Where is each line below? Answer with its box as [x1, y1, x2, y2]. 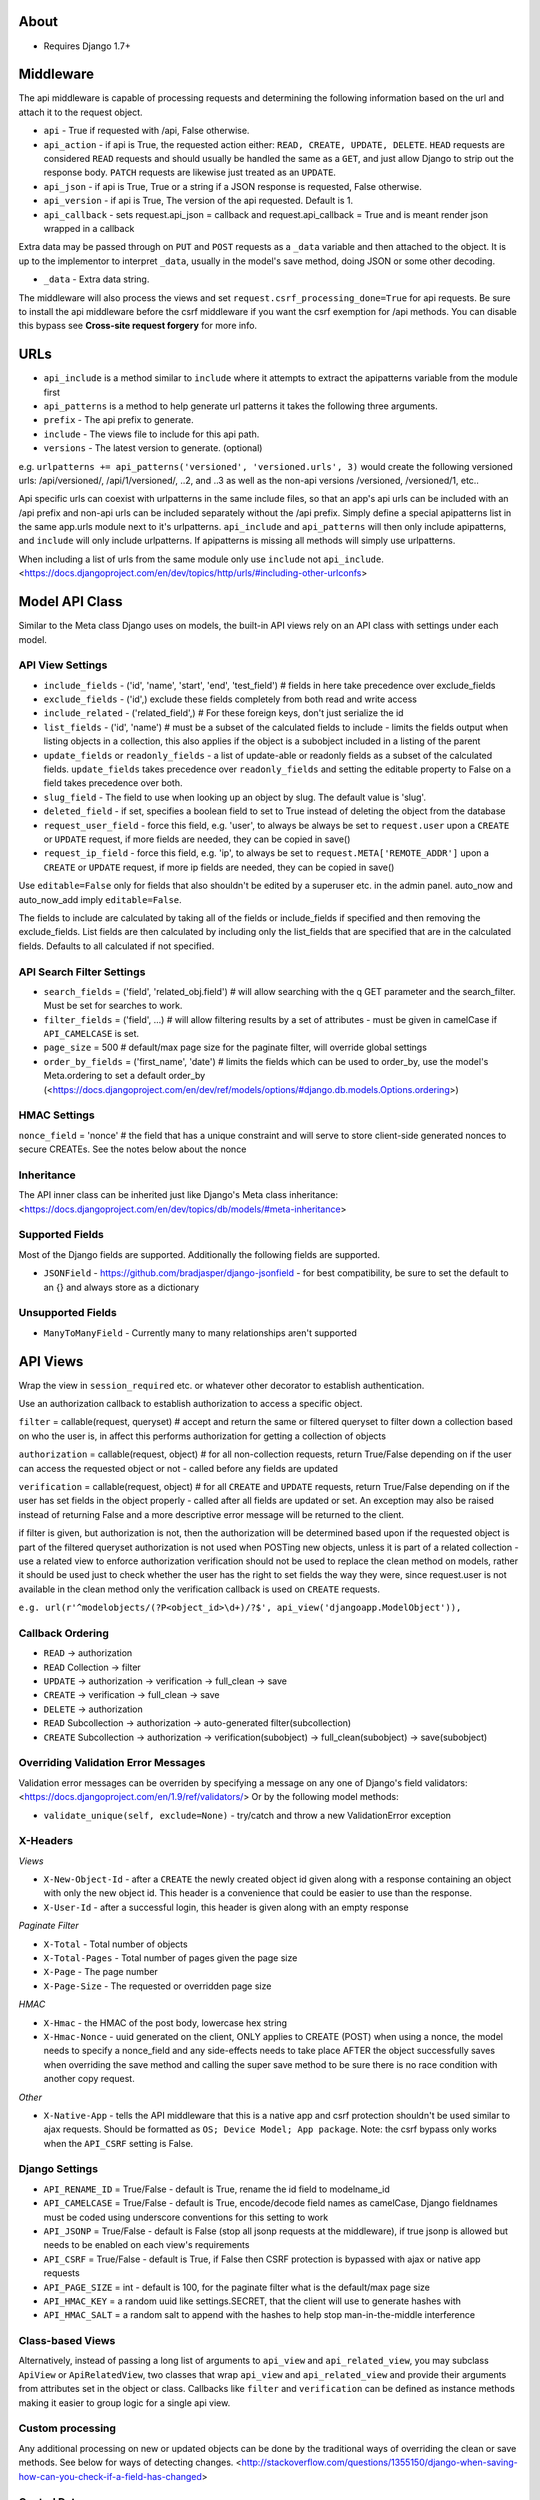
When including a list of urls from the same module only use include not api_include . [18, 553, 385, 565]
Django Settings [18, 2162, 99, 2176]
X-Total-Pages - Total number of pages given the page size [43, 1952, 298, 1964]
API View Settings [18, 658, 108, 672]
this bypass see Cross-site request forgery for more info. [18, 320, 258, 332]
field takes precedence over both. [43, 777, 183, 789]
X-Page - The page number [43, 1966, 159, 1978]
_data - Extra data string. [43, 273, 150, 285]
